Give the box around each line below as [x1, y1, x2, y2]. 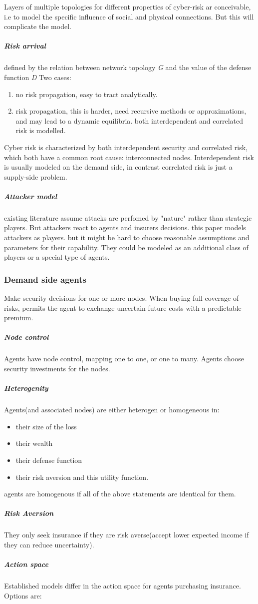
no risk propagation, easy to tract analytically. [15, 89, 158, 99]
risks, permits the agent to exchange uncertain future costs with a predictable [4, 302, 242, 313]
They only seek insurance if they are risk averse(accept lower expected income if [4, 529, 249, 540]
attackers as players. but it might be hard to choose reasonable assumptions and [4, 232, 250, 243]
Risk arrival [4, 41, 46, 51]
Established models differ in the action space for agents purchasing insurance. [4, 580, 241, 590]
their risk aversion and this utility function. [15, 471, 149, 482]
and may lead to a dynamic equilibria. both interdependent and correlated [15, 115, 244, 126]
